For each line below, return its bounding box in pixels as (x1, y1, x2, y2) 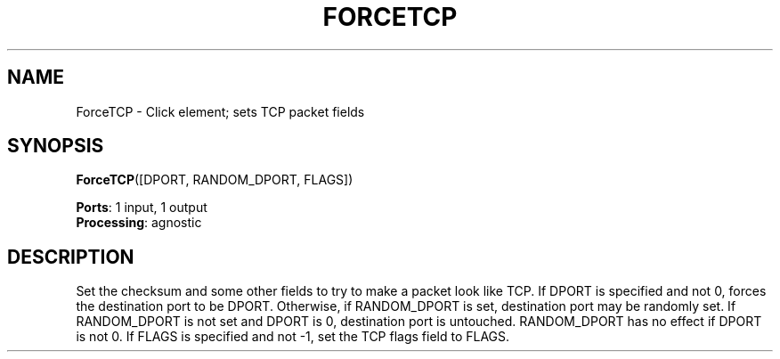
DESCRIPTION (7, 245, 134, 268)
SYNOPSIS (7, 135, 104, 158)
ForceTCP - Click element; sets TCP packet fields (76, 103, 365, 119)
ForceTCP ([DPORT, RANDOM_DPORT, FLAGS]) (76, 172, 353, 188)
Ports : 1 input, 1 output (76, 200, 207, 216)
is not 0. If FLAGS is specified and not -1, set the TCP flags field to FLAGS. (76, 329, 510, 345)
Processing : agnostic (76, 215, 202, 231)
